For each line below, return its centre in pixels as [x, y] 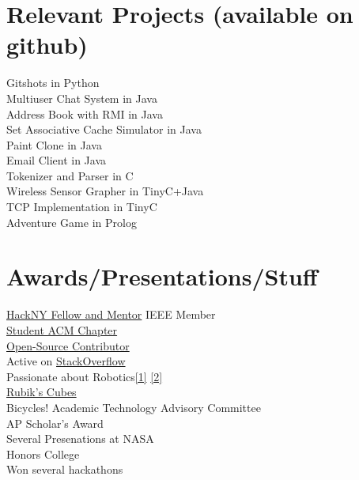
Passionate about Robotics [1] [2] [85, 376]
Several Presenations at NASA [80, 438]
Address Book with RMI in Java [85, 113]
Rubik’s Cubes [42, 392]
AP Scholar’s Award [55, 423]
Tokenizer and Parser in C [70, 175]
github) [47, 45]
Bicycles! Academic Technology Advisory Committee [134, 407]
